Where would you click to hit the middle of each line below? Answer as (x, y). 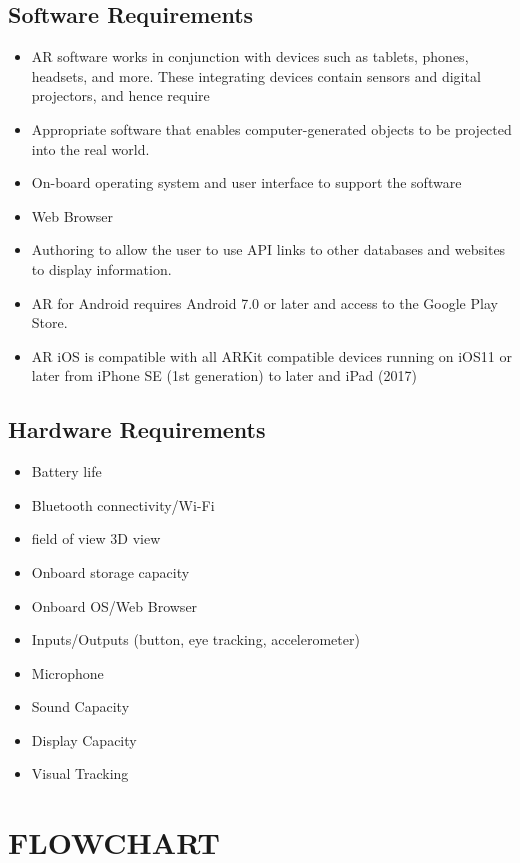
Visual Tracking (80, 773)
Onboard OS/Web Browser (114, 605)
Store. (49, 322)
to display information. (101, 268)
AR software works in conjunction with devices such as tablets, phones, (250, 56)
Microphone (67, 672)
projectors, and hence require (120, 95)
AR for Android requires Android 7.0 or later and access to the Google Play (264, 302)
